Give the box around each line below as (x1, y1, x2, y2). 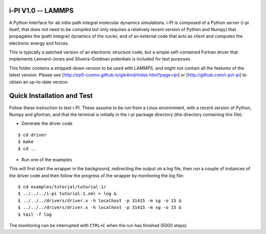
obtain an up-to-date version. (9, 79, 69, 85)
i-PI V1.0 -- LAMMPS (9, 6, 74, 15)
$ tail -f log (18, 211, 52, 217)
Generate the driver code (21, 120, 73, 126)
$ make (18, 139, 34, 145)
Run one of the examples (21, 156, 72, 162)
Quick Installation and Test (9, 91, 93, 100)
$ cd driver (18, 132, 47, 138)
